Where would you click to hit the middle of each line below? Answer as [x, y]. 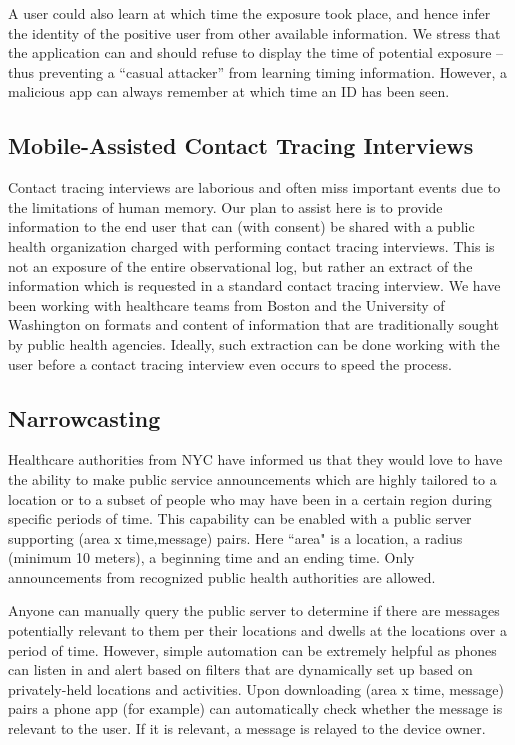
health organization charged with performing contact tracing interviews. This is [251, 245]
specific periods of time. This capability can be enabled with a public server [240, 518]
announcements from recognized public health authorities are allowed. [222, 576]
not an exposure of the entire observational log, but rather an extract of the [240, 265]
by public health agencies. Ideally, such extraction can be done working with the [254, 343]
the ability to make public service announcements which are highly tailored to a [252, 478]
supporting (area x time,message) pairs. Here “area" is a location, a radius [235, 537]
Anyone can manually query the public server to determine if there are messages [254, 610]
